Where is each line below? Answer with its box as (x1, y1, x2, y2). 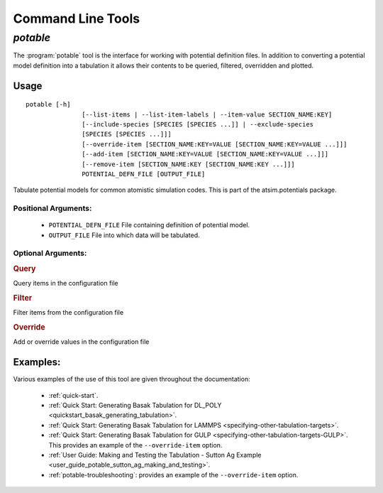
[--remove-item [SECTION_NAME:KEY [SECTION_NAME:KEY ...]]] (82, 160, 295, 168)
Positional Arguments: (13, 203, 92, 213)
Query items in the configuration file (13, 279, 118, 288)
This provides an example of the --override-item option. (48, 440, 223, 449)
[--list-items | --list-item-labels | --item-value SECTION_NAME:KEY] (82, 110, 333, 119)
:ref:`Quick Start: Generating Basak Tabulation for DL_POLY (48, 401, 222, 410)
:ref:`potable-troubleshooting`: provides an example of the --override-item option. (48, 470, 299, 479)
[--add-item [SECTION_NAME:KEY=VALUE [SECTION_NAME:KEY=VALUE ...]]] (82, 150, 329, 158)
